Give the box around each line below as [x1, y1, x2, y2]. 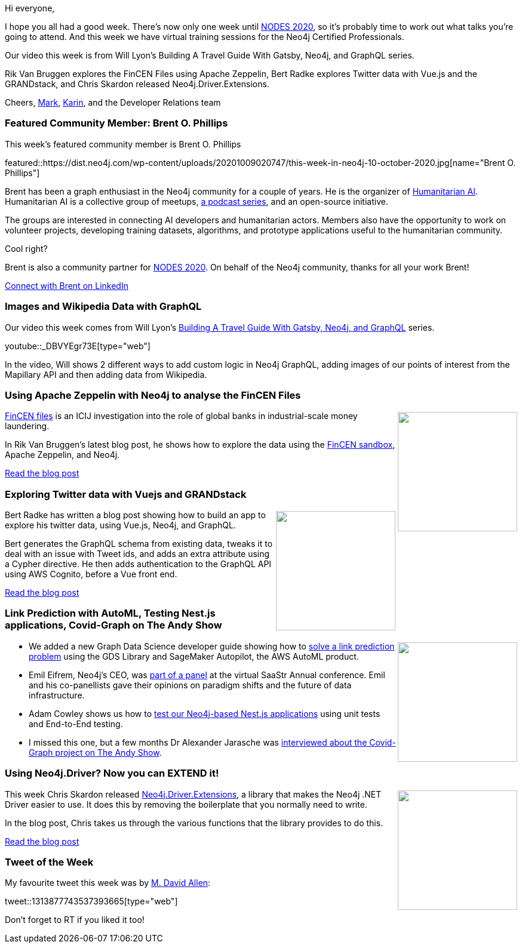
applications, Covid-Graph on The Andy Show [5, 619, 222, 632]
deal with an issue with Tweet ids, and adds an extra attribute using [5, 549, 270, 559]
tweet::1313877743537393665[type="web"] [5, 896, 178, 907]
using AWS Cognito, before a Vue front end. [5, 569, 177, 579]
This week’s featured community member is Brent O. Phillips [5, 138, 241, 149]
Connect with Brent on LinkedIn [5, 280, 128, 291]
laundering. [5, 421, 50, 432]
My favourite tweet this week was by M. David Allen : [5, 878, 211, 888]
